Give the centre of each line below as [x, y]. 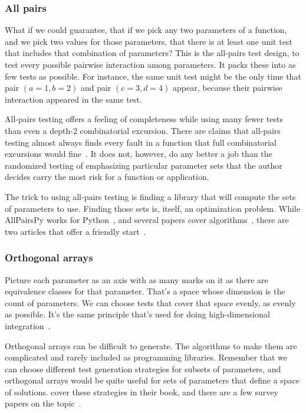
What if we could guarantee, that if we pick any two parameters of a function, [146, 30]
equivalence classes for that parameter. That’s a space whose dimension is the [145, 291]
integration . [28, 325]
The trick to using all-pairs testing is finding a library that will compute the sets [150, 196]
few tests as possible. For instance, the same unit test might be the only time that [153, 76]
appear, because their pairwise [228, 88]
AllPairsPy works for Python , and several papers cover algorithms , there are [147, 220]
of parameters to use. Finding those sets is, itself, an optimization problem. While [152, 208]
